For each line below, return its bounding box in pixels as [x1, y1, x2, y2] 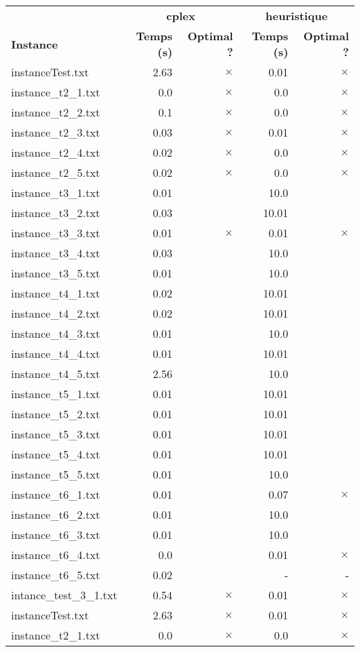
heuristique [265, 8, 328, 24]
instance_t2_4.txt [11, 144, 100, 160]
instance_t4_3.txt [11, 325, 100, 341]
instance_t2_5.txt [11, 164, 100, 180]
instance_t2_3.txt [11, 124, 100, 140]
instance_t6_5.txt [11, 567, 100, 583]
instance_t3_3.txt [11, 225, 100, 241]
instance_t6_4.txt [11, 547, 100, 563]
